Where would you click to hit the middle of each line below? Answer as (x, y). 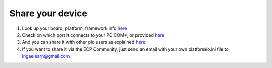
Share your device (48, 13)
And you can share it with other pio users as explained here (84, 42)
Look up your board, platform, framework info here (75, 28)
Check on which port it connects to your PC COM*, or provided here (93, 35)
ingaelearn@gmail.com (46, 56)
